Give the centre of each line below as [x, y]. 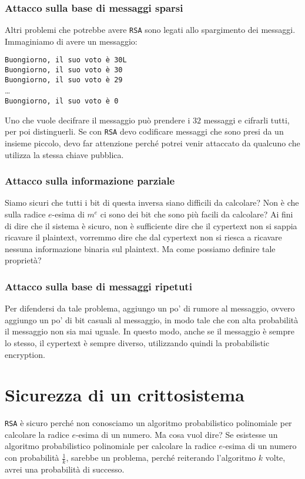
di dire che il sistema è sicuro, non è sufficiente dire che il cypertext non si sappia [151, 225]
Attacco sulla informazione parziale [90, 181]
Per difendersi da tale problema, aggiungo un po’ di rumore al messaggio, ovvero [150, 308]
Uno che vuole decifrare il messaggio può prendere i [98, 120]
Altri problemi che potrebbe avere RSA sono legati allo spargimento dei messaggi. [150, 30]
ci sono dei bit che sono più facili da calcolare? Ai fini [197, 214]
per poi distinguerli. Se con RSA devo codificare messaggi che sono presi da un [144, 131]
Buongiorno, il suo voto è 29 [64, 80]
